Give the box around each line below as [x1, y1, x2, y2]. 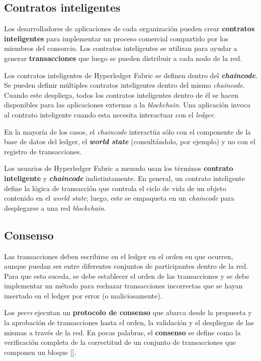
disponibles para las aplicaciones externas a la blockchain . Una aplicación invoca [4, 99, 251, 110]
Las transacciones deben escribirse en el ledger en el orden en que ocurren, [4, 251, 233, 261]
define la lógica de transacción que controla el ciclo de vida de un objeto [4, 183, 226, 193]
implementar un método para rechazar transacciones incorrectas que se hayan [4, 280, 243, 291]
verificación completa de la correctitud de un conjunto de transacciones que [4, 337, 236, 347]
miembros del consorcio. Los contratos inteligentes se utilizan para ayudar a [4, 43, 237, 53]
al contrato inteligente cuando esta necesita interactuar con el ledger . [4, 109, 216, 119]
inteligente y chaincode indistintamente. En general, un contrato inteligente [4, 172, 245, 183]
